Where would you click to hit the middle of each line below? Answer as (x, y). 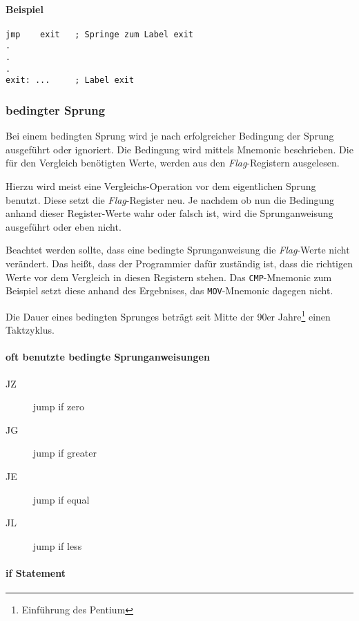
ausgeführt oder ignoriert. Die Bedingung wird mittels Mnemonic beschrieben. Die (179, 149)
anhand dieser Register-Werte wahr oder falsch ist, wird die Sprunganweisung (169, 213)
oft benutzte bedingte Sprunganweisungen (108, 357)
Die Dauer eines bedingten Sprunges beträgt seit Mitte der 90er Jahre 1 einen (168, 315)
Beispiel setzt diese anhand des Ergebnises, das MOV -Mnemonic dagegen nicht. (169, 290)
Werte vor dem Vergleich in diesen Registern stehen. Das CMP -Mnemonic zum (169, 277)
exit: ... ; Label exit (70, 80)
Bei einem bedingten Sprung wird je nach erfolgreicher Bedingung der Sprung (170, 136)
